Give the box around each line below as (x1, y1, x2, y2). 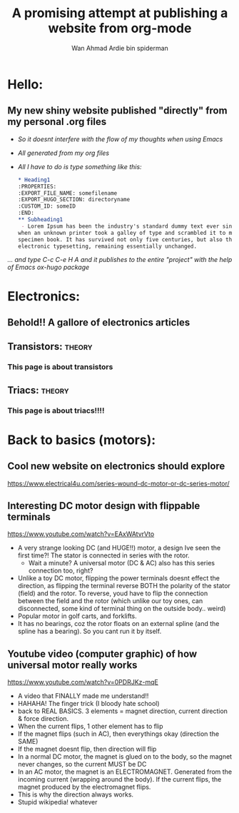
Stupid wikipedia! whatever (17, 798, 98, 807)
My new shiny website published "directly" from (7, 105, 228, 117)
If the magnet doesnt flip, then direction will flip (17, 744, 157, 754)
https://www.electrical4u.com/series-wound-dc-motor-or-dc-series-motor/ (7, 479, 230, 488)
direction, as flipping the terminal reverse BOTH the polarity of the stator (17, 582, 230, 590)
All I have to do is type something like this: (17, 162, 142, 171)
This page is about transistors (7, 362, 113, 372)
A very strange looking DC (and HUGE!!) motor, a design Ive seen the (17, 544, 221, 552)
